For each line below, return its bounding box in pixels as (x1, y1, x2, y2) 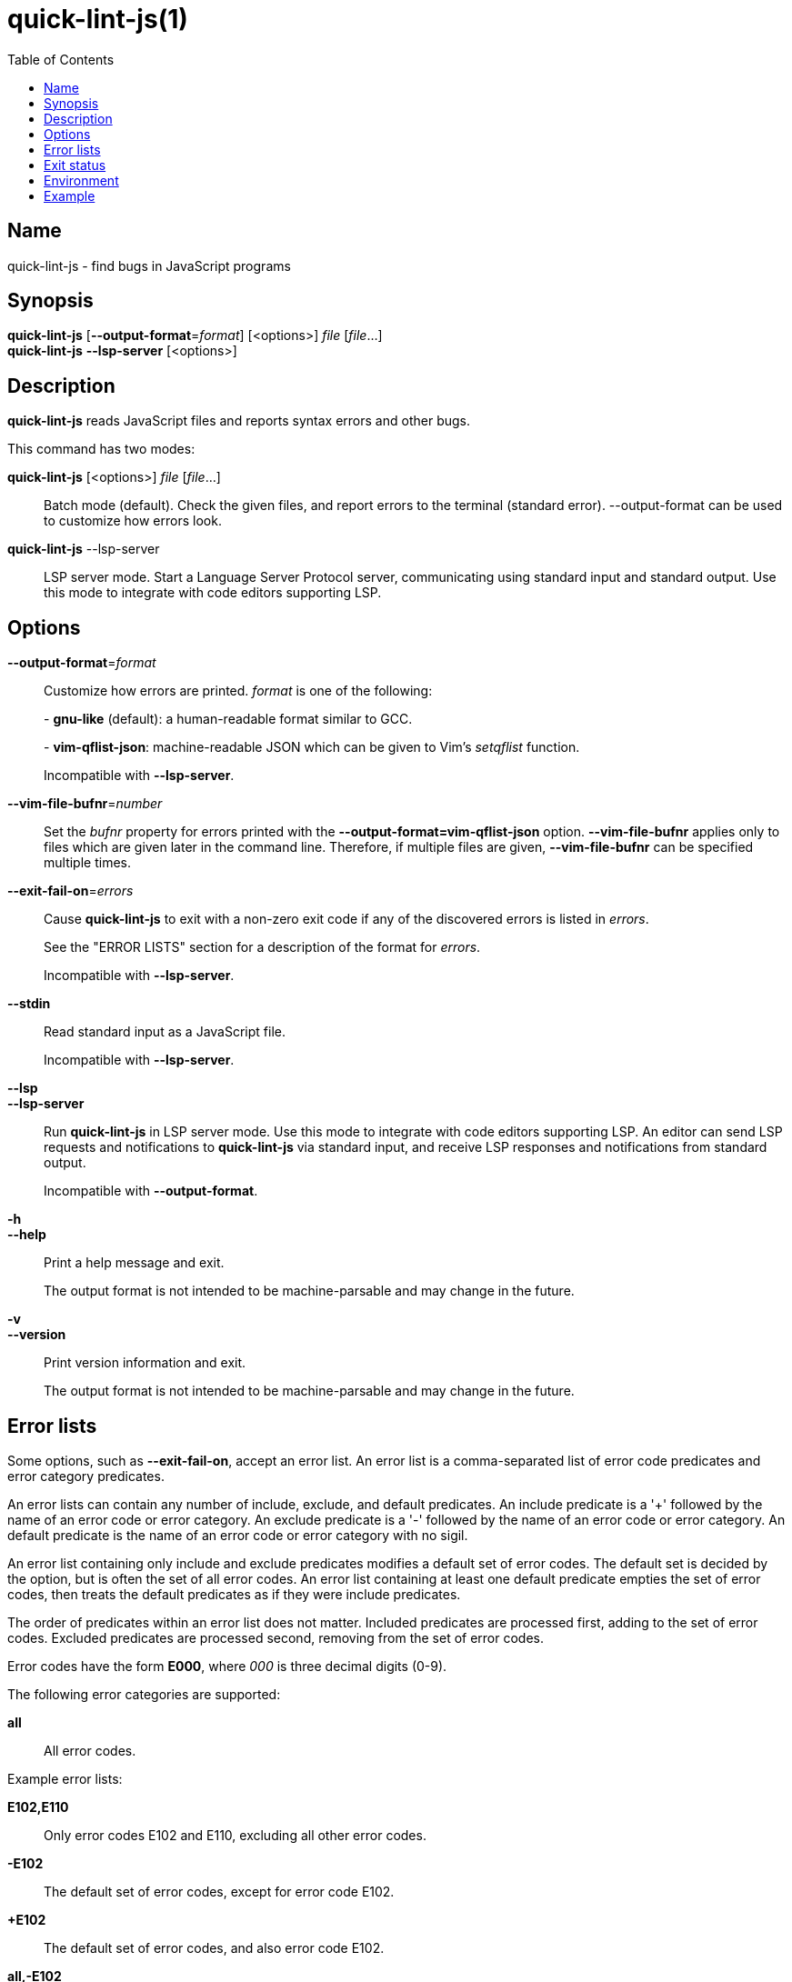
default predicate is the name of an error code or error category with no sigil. (7, 1527, 468, 1543)
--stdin (7, 996, 51, 1012)
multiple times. (44, 855, 131, 871)
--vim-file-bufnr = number (7, 796, 163, 812)
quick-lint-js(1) (7, 4, 188, 35)
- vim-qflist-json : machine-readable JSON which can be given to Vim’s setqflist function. (44, 739, 580, 756)
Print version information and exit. (44, 1355, 246, 1371)
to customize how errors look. (44, 513, 222, 529)
